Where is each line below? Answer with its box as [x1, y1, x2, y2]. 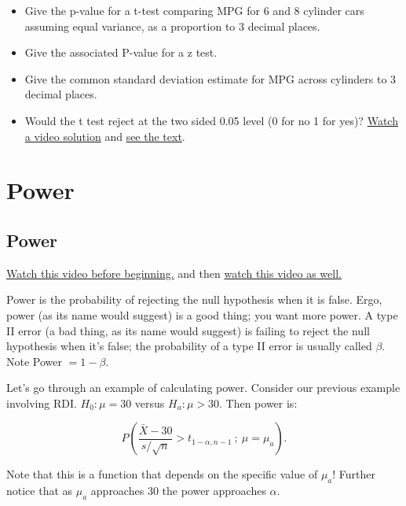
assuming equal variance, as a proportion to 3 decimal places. [24, 17, 320, 34]
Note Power [6, 353, 62, 369]
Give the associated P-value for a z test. [24, 44, 218, 61]
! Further [332, 466, 376, 482]
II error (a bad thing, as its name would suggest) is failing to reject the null [6, 322, 370, 338]
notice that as [6, 482, 73, 499]
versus [134, 394, 165, 411]
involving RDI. [6, 394, 77, 411]
